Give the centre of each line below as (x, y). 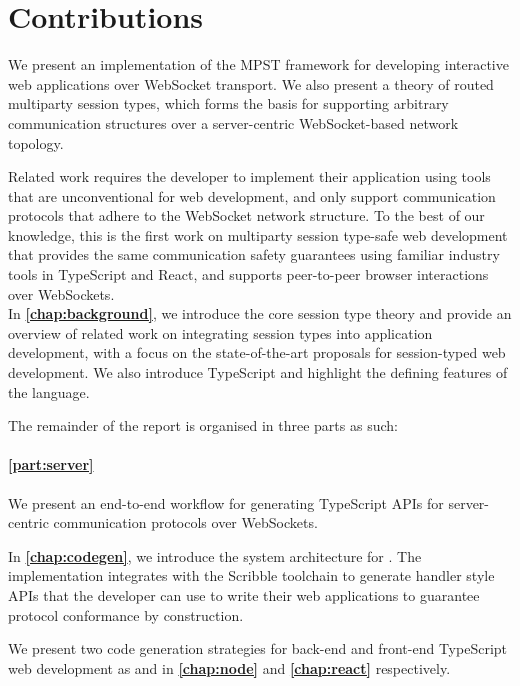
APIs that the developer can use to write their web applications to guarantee (244, 594)
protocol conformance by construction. (126, 614)
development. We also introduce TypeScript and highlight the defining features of (258, 372)
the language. (49, 391)
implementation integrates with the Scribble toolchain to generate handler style (251, 575)
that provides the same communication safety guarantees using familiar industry (254, 254)
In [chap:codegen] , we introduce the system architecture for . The (215, 555)
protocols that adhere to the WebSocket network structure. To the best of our (246, 215)
